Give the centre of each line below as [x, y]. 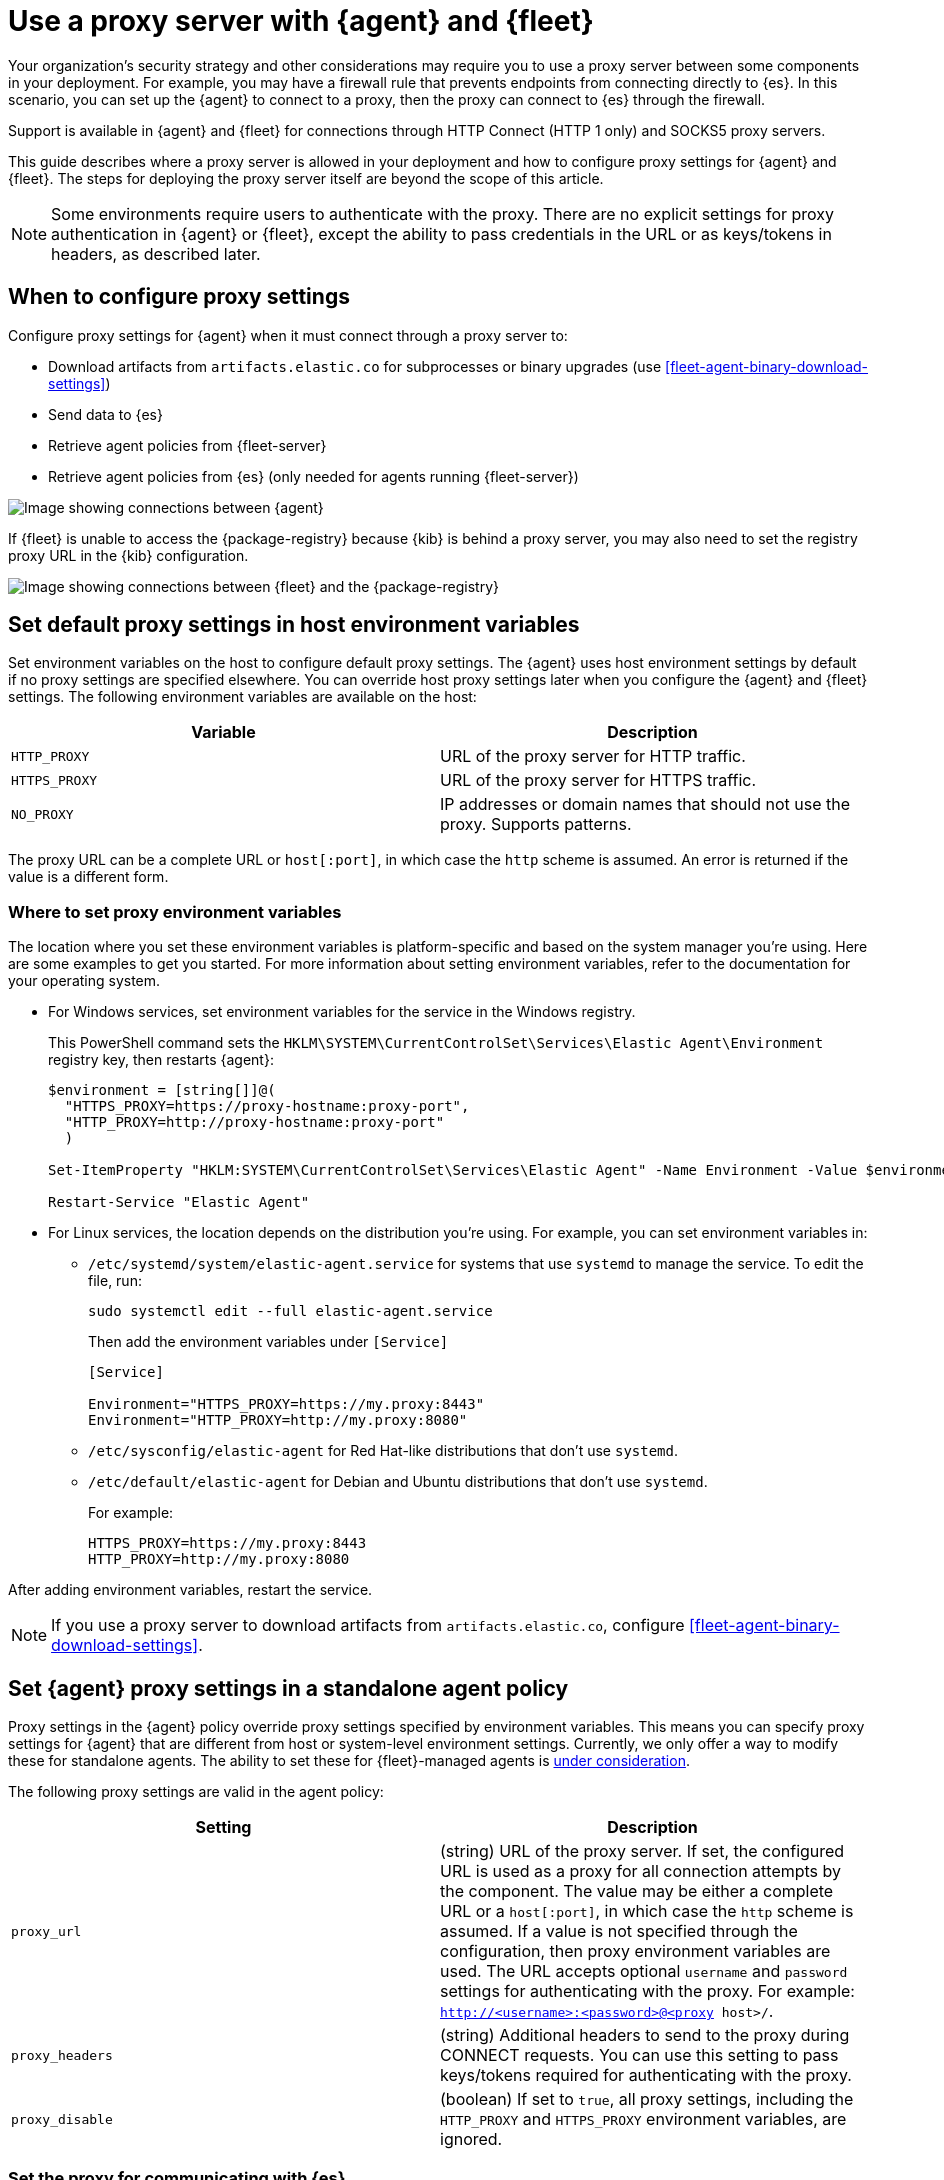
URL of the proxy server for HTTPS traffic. [598, 780]
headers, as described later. [156, 253]
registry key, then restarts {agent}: [161, 1060]
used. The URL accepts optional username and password [644, 1971]
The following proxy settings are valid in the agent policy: [196, 1792]
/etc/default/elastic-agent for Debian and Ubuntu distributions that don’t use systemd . [398, 1482]
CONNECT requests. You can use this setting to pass [639, 2055]
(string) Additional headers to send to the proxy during [645, 2035]
